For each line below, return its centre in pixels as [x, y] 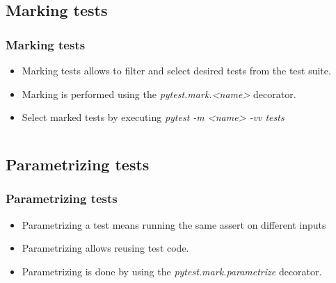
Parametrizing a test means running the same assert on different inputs [174, 224]
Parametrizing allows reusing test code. [105, 248]
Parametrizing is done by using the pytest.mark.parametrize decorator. [172, 271]
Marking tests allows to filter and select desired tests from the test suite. [176, 70]
